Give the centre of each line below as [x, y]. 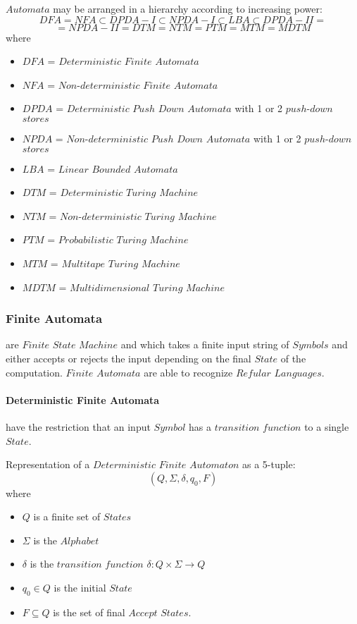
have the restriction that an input [78, 426]
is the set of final [89, 612]
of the [293, 358]
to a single [327, 426]
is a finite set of [67, 516]
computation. [34, 372]
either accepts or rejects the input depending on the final [129, 358]
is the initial [80, 588]
